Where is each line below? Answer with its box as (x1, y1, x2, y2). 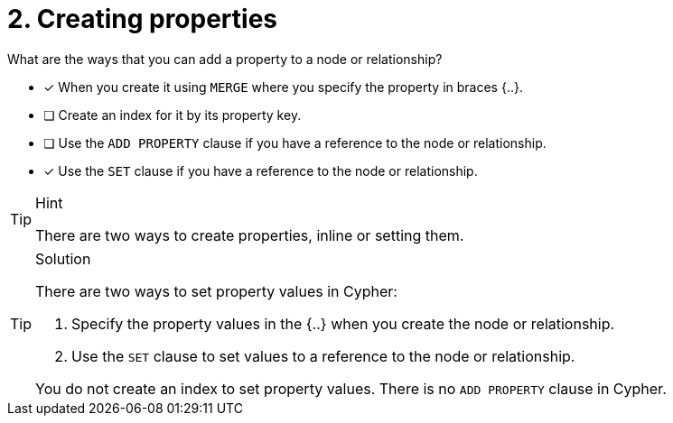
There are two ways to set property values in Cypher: (35, 281, 397, 300)
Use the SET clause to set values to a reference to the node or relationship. (71, 346, 575, 365)
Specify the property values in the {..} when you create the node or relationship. (71, 314, 615, 333)
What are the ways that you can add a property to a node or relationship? (7, 51, 443, 67)
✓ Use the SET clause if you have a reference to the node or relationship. (43, 162, 478, 179)
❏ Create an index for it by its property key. (43, 106, 302, 123)
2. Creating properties (7, 4, 278, 34)
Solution (35, 249, 91, 268)
